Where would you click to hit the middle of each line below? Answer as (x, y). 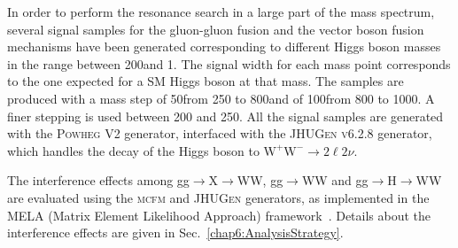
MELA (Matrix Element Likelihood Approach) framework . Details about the (219, 215)
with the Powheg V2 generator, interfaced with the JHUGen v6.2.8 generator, (220, 133)
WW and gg (335, 180)
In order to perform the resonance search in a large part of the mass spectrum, (221, 12)
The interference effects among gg (98, 180)
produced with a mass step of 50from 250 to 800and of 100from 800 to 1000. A (221, 98)
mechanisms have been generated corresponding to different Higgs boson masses (224, 46)
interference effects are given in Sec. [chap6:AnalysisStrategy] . (175, 232)
